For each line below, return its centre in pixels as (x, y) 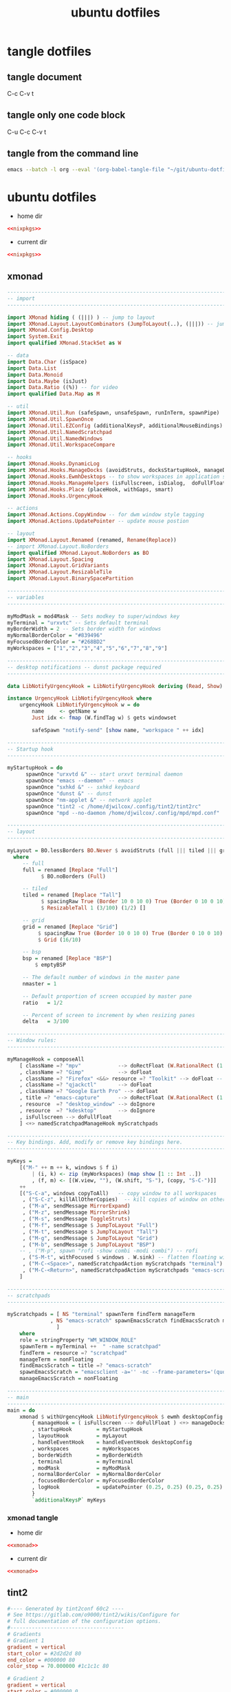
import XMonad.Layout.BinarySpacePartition (70, 579)
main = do (21, 1410)
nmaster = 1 (40, 984)
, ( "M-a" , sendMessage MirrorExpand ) (76, 1206)
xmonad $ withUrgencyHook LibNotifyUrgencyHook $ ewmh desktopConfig (121, 1417)
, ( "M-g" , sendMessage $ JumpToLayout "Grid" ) (90, 1238)
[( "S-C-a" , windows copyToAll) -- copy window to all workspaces (118, 1193)
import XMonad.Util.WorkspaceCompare (61, 445)
